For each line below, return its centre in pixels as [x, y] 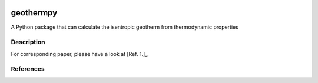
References [28, 69]
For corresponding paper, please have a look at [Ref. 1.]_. [80, 54]
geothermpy [34, 13]
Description [28, 42]
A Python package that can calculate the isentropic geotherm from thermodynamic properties [125, 27]
